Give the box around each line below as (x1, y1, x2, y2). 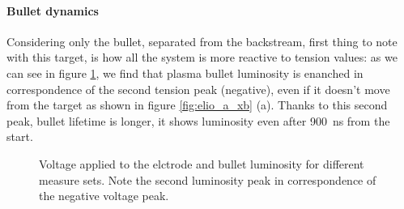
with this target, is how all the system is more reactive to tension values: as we (6, 49, 398, 66)
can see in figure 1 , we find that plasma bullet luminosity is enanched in (6, 64, 364, 81)
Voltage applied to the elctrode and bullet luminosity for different (39, 155, 364, 172)
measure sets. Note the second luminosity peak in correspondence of (39, 171, 376, 188)
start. (6, 128, 33, 145)
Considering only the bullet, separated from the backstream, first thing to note (6, 32, 398, 49)
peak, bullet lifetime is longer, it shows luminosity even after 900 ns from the (6, 112, 390, 129)
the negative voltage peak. (39, 187, 169, 204)
